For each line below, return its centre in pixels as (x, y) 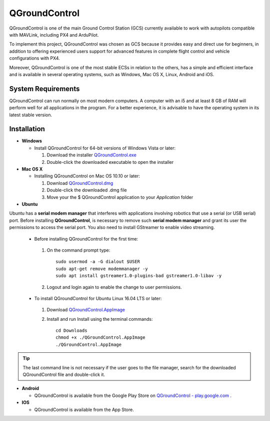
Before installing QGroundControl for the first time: (86, 239)
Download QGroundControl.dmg (80, 183)
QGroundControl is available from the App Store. (84, 409)
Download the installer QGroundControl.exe (92, 155)
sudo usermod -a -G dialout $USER (98, 262)
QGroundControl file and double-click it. (64, 375)
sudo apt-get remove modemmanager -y (102, 269)
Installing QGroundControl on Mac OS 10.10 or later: (87, 176)
